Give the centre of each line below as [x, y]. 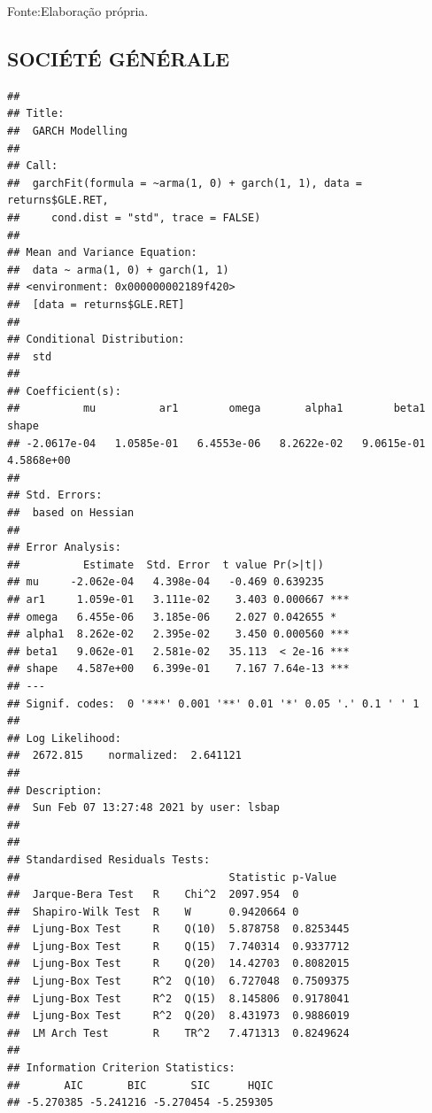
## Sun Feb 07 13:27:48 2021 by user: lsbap [143, 808]
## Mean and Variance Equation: [102, 253]
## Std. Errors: [55, 495]
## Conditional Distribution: [96, 340]
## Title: [36, 114]
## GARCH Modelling [68, 131]
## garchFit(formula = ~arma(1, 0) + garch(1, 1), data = [185, 183]
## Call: [33, 166]
